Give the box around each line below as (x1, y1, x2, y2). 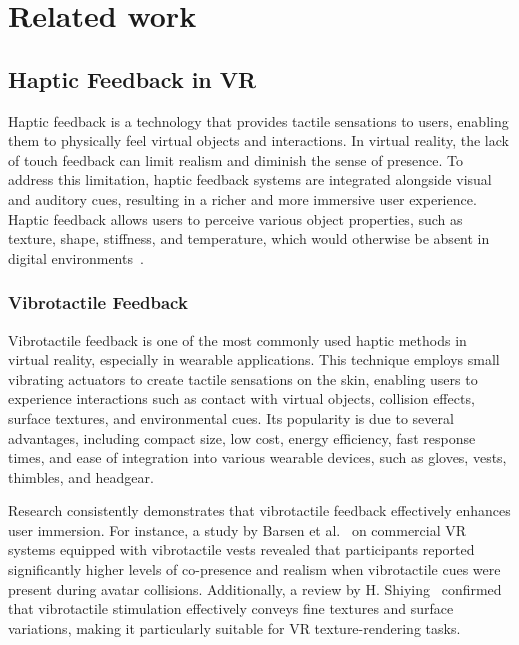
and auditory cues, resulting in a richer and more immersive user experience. (8, 188, 477, 209)
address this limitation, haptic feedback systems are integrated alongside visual (8, 169, 492, 190)
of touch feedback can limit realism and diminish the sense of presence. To (8, 149, 464, 170)
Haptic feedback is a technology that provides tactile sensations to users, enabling (8, 110, 509, 131)
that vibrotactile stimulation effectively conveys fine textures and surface (8, 598, 454, 619)
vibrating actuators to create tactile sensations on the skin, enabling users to (8, 368, 478, 389)
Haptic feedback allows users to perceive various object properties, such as (8, 208, 463, 229)
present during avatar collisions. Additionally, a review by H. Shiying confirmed (8, 578, 502, 599)
